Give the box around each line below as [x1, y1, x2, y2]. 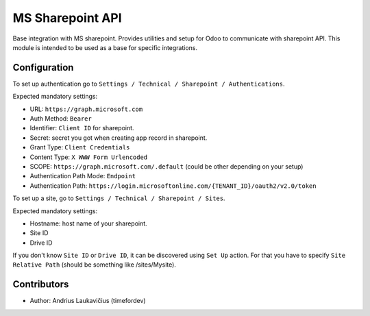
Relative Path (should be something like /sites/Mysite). [12, 260, 176, 269]
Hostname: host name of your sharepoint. [29, 219, 147, 228]
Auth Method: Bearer [29, 114, 92, 123]
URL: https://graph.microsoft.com [29, 105, 143, 113]
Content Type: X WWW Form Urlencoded [29, 153, 148, 161]
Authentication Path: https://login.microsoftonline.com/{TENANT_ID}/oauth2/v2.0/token [29, 182, 317, 190]
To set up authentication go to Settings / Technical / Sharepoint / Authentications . [12, 80, 285, 88]
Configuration [12, 62, 74, 73]
